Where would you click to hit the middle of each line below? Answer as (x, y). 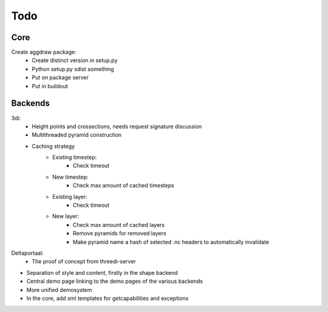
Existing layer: (70, 196)
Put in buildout (50, 86)
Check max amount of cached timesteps (124, 185)
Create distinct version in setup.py (75, 60)
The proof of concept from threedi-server (84, 262)
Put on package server (60, 78)
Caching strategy (53, 146)
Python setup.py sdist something (73, 69)
